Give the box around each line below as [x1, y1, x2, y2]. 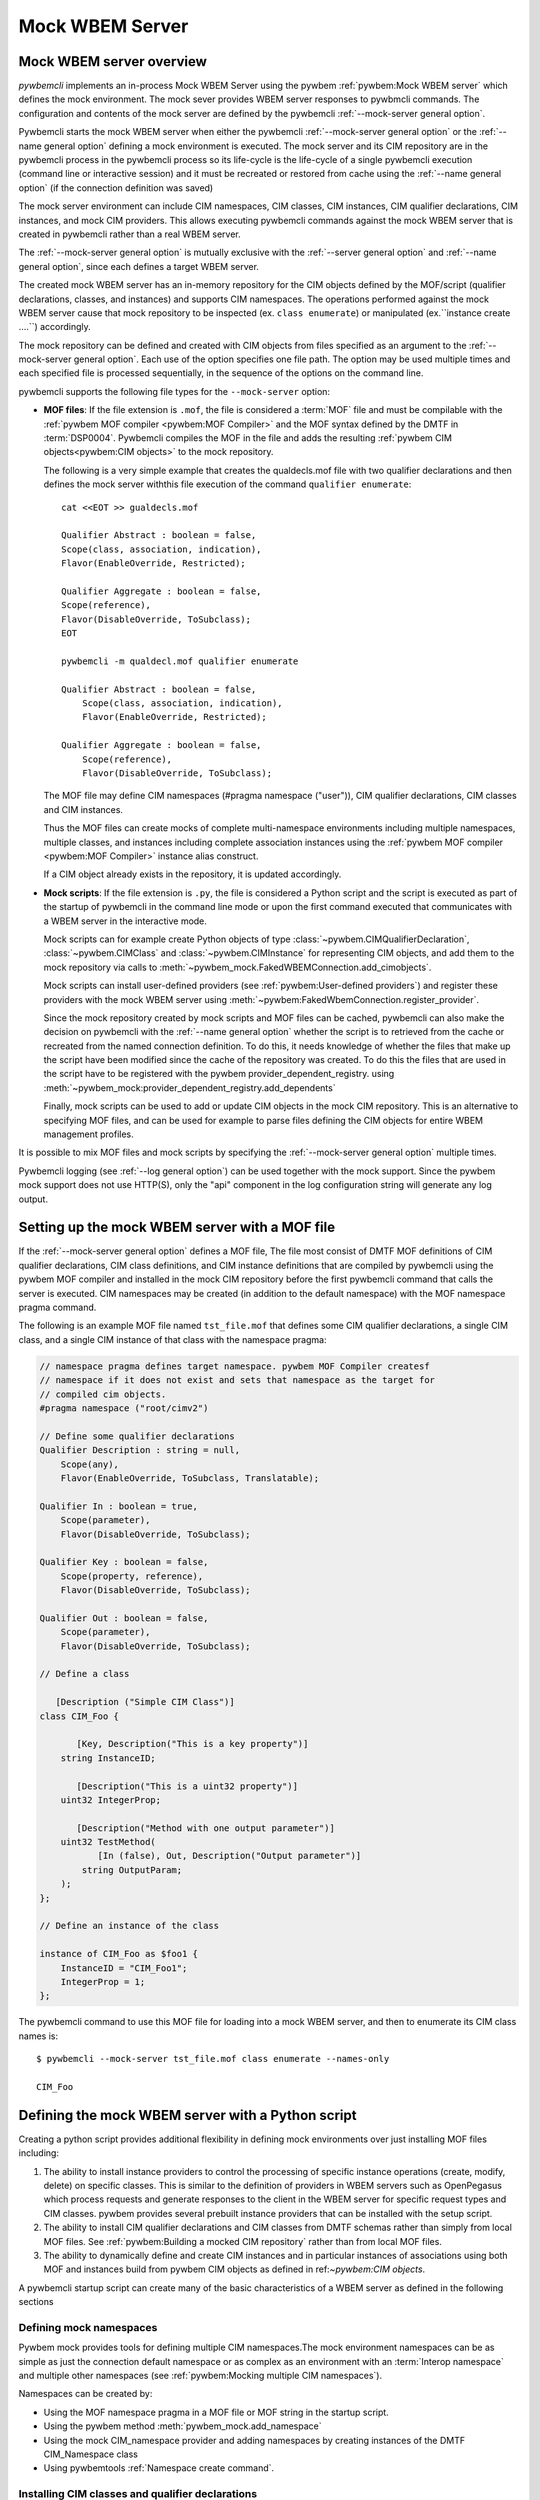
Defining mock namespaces [18, 2320, 158, 2334]
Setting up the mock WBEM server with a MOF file [18, 1219, 335, 1236]
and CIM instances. [43, 803, 124, 815]
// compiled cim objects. [39, 1388, 167, 1400]
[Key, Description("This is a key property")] [76, 1738, 309, 1750]
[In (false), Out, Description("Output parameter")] [97, 1850, 362, 1862]
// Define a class [39, 1668, 130, 1680]
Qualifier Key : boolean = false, [39, 1556, 209, 1568]
